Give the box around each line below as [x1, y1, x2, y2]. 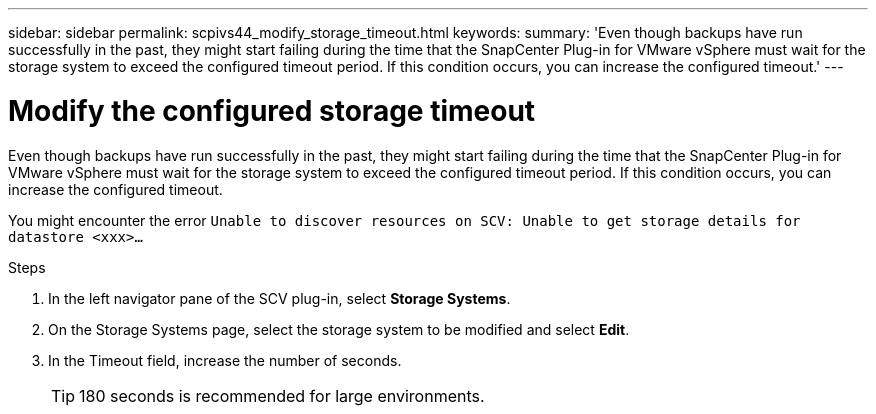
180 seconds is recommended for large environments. [79, 385, 485, 406]
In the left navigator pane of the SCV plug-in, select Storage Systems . [48, 289, 511, 307]
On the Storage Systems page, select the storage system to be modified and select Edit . [48, 320, 630, 338]
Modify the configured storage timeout [8, 93, 536, 128]
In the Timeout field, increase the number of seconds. [48, 351, 402, 369]
